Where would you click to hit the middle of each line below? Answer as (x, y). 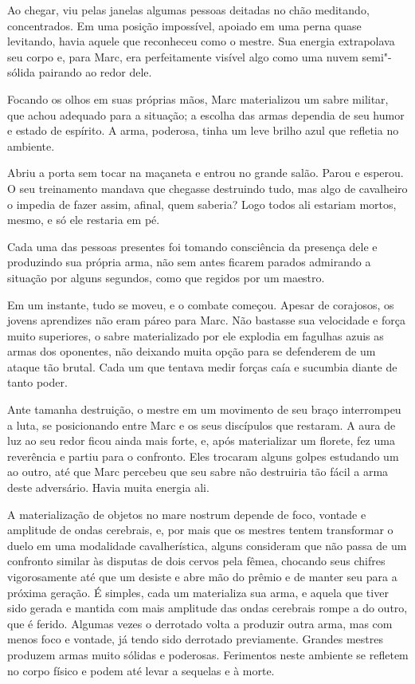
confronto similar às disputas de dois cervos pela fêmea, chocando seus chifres (196, 561)
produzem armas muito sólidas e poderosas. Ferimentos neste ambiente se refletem (208, 654)
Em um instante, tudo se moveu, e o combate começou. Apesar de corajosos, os (201, 304)
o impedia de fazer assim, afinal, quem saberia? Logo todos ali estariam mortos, (202, 204)
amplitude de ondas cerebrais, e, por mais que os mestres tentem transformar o (200, 530)
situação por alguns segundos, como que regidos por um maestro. (166, 277)
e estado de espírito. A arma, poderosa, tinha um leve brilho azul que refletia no (203, 130)
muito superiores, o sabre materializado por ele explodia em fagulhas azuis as (196, 335)
